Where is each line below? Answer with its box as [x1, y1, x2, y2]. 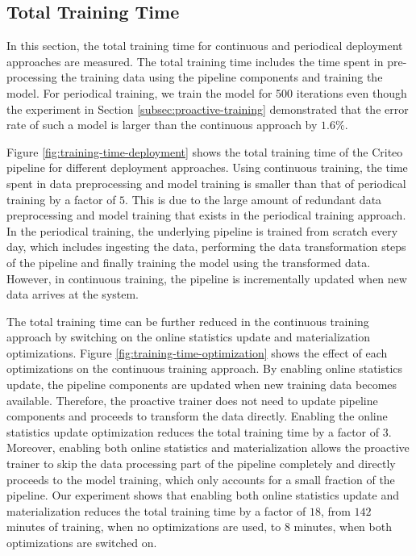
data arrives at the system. [6, 286, 139, 303]
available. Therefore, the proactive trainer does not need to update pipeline [6, 391, 378, 408]
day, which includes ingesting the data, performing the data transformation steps [6, 238, 406, 255]
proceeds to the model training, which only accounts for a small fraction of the [6, 470, 395, 487]
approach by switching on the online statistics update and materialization [6, 328, 371, 345]
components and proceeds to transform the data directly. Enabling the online [6, 408, 388, 424]
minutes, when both [293, 518, 392, 535]
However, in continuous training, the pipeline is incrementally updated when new [6, 270, 407, 286]
